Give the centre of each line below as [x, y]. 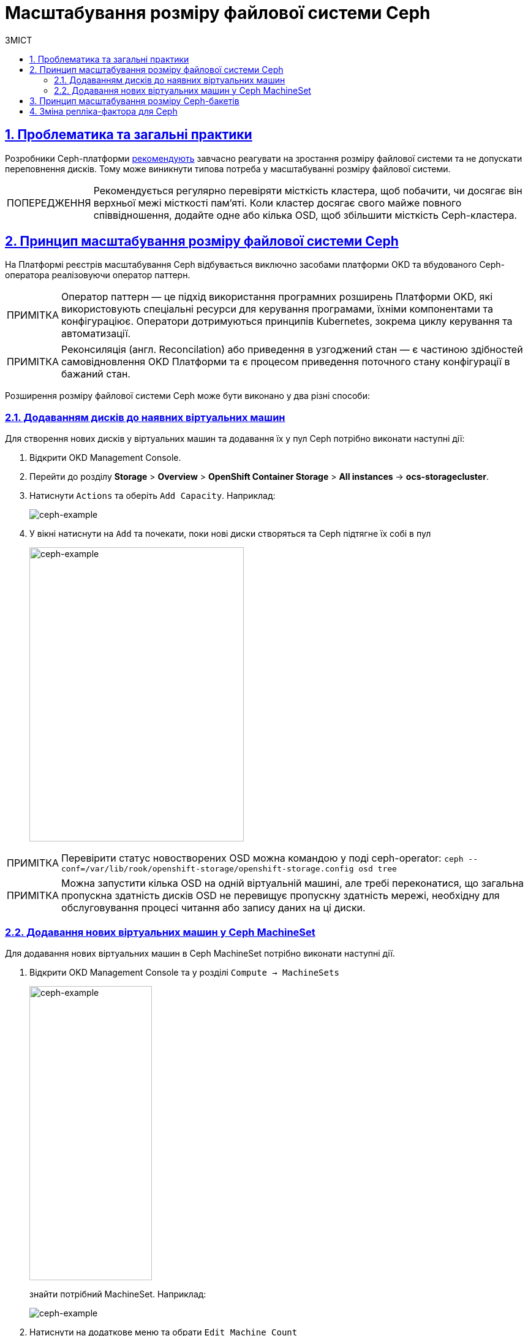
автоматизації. [96, 334]
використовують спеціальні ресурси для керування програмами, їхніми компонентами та [277, 309]
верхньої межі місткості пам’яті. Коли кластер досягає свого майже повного [277, 203]
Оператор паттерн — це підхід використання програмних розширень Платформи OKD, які [277, 297]
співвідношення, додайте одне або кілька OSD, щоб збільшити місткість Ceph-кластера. [305, 215]
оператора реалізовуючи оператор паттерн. [98, 275]
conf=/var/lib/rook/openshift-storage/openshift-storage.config [208, 869]
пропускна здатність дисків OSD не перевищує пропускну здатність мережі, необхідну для [281, 896]
